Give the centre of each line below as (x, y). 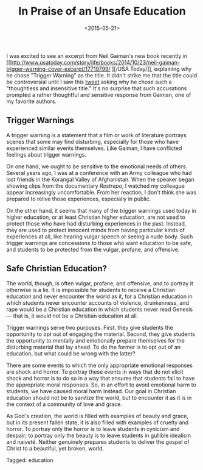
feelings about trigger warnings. (46, 154)
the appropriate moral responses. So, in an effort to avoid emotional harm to (101, 385)
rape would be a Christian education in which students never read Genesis (100, 309)
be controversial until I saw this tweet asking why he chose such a (89, 82)
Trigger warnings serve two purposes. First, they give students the (90, 327)
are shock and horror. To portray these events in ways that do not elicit (95, 372)
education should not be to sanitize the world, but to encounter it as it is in (99, 397)
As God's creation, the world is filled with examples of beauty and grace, (97, 416)
